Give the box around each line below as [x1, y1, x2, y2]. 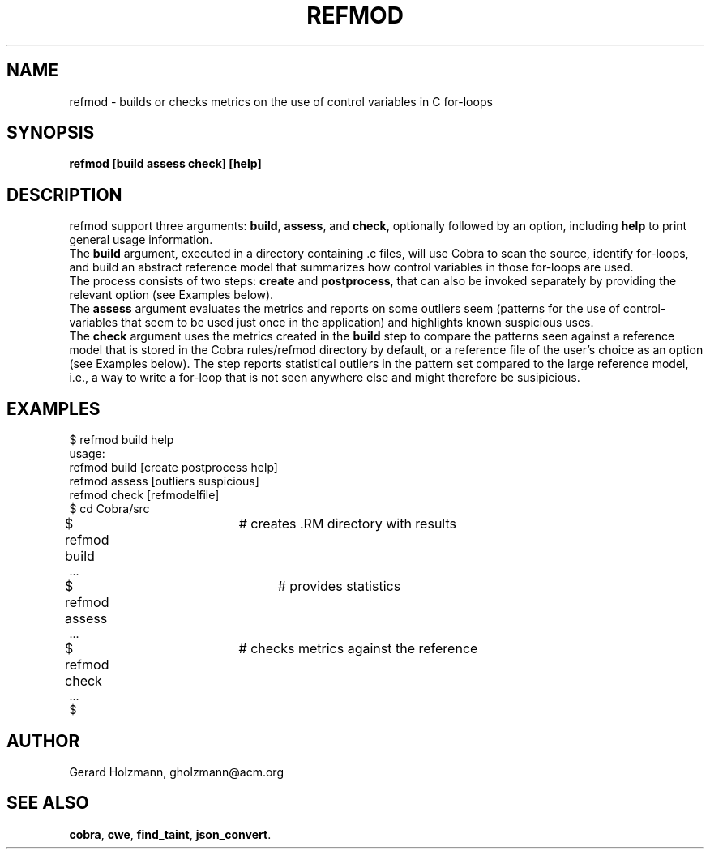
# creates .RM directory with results [238, 515, 456, 532]
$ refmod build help [69, 433, 174, 447]
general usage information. [69, 233, 213, 247]
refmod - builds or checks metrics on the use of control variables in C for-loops [69, 94, 493, 109]
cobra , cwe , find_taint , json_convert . [69, 827, 272, 841]
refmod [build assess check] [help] [69, 156, 262, 171]
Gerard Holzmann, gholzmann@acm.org [69, 764, 284, 779]
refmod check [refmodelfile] [69, 488, 220, 502]
